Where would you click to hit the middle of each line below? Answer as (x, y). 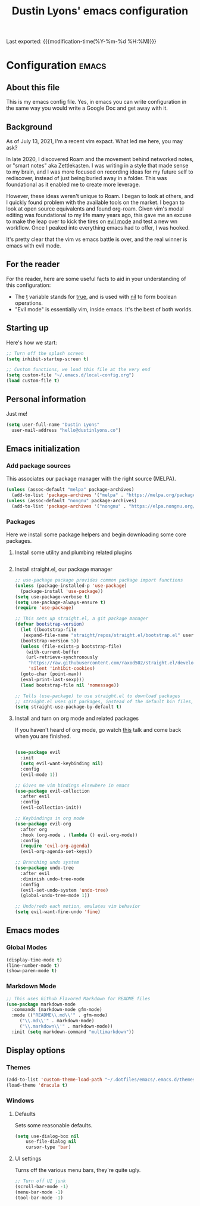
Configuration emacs (56, 65)
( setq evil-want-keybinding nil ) (62, 764)
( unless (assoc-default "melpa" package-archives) (70, 490)
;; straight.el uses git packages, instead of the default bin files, (104, 701)
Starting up (27, 328)
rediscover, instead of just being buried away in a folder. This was (87, 178)
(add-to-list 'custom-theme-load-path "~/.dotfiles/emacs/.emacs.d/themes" (102, 1080)
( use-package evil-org (43, 824)
